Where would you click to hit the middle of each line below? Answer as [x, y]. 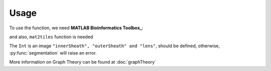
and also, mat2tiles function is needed [51, 37]
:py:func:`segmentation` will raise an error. [53, 53]
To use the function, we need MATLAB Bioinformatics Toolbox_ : [76, 28]
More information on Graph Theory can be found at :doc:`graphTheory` [83, 62]
